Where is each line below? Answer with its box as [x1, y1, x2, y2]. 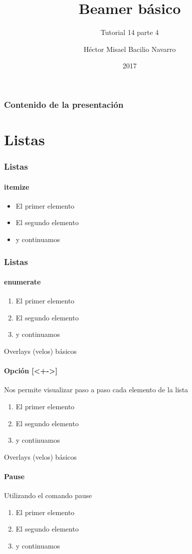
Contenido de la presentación [4, 98, 124, 110]
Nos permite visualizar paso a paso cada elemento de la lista [4, 384, 189, 395]
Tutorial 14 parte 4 [100, 27, 159, 37]
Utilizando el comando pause [4, 490, 92, 501]
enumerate [4, 277, 41, 287]
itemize [4, 181, 29, 192]
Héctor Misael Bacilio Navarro [83, 43, 176, 54]
